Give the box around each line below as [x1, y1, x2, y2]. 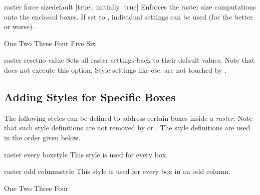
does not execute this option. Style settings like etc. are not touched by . [4, 64, 227, 75]
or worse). [4, 21, 35, 32]
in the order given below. [4, 132, 81, 142]
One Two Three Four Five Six [4, 38, 96, 48]
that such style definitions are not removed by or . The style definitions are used [4, 122, 250, 133]
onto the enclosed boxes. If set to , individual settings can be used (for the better [4, 11, 253, 22]
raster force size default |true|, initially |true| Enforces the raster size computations [4, 2, 256, 12]
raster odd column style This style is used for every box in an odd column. [4, 166, 231, 176]
